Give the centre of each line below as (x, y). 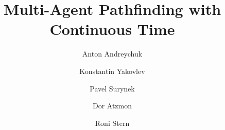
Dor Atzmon (112, 106)
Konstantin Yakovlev (112, 71)
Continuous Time (112, 29)
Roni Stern (112, 123)
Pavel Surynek (112, 88)
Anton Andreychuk (112, 54)
